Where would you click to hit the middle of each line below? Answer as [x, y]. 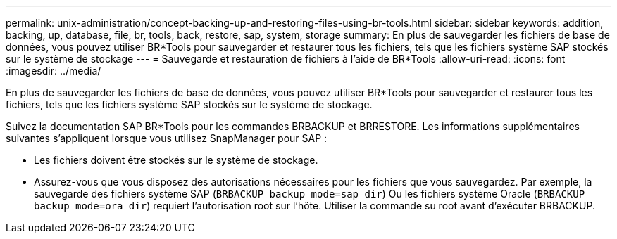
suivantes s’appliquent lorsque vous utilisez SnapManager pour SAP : [167, 138]
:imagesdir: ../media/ [54, 71]
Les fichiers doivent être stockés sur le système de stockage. [176, 160]
